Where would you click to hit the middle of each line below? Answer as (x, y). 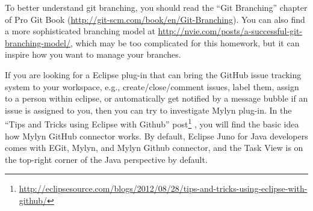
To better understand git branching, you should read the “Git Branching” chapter (156, 7)
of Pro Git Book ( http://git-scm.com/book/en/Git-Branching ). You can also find (155, 19)
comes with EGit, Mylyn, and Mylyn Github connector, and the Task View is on (154, 148)
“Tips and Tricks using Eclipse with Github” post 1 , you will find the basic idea (152, 123)
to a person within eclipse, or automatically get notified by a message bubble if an (156, 98)
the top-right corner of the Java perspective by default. (106, 159)
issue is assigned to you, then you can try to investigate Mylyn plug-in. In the (148, 110)
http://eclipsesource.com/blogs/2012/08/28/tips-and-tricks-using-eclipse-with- (163, 188)
